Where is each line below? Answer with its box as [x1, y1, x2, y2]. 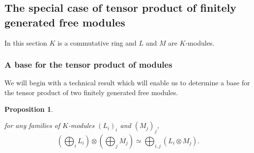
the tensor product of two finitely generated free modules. [4, 87, 178, 97]
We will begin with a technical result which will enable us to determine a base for [4, 77, 250, 88]
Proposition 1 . [4, 103, 53, 114]
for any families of [4, 120, 60, 130]
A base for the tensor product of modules [4, 58, 172, 71]
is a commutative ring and [57, 37, 137, 48]
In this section [4, 37, 47, 48]
